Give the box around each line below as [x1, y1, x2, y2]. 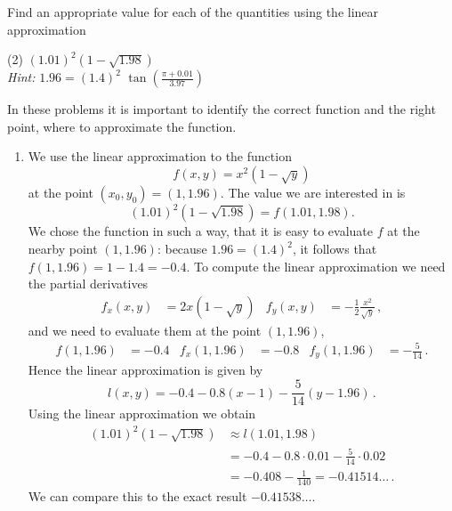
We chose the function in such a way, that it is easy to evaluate [28, 222, 374, 240]
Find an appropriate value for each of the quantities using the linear [7, 3, 379, 20]
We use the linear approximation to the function [28, 147, 292, 166]
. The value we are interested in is [220, 182, 406, 201]
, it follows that [292, 239, 377, 258]
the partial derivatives [28, 274, 149, 293]
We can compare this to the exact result [28, 487, 247, 505]
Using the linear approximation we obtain [28, 404, 256, 423]
